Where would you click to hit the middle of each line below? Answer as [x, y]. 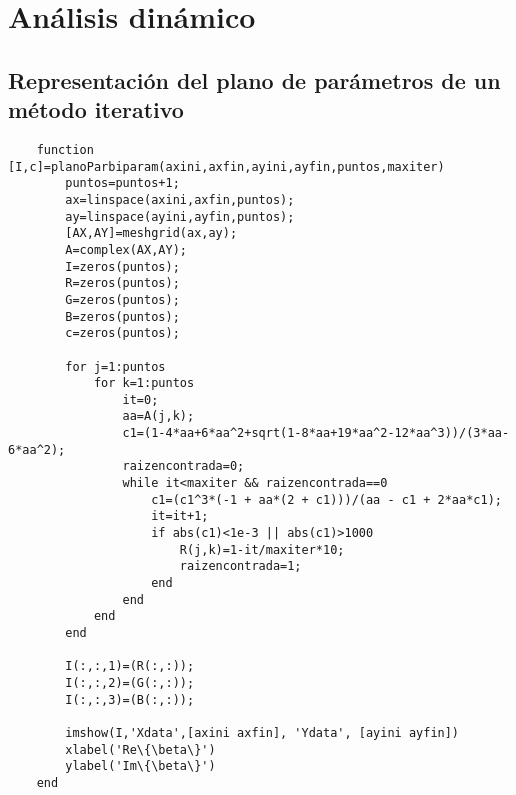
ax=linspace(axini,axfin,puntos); [180, 199]
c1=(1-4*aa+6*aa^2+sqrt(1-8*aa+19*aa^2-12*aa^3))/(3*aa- [316, 433]
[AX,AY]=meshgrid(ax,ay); [151, 233]
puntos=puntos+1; [122, 183]
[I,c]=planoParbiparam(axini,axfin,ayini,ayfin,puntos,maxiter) [226, 166]
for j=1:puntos [115, 366]
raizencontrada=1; [240, 566]
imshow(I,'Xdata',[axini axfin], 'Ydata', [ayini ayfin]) [262, 732]
